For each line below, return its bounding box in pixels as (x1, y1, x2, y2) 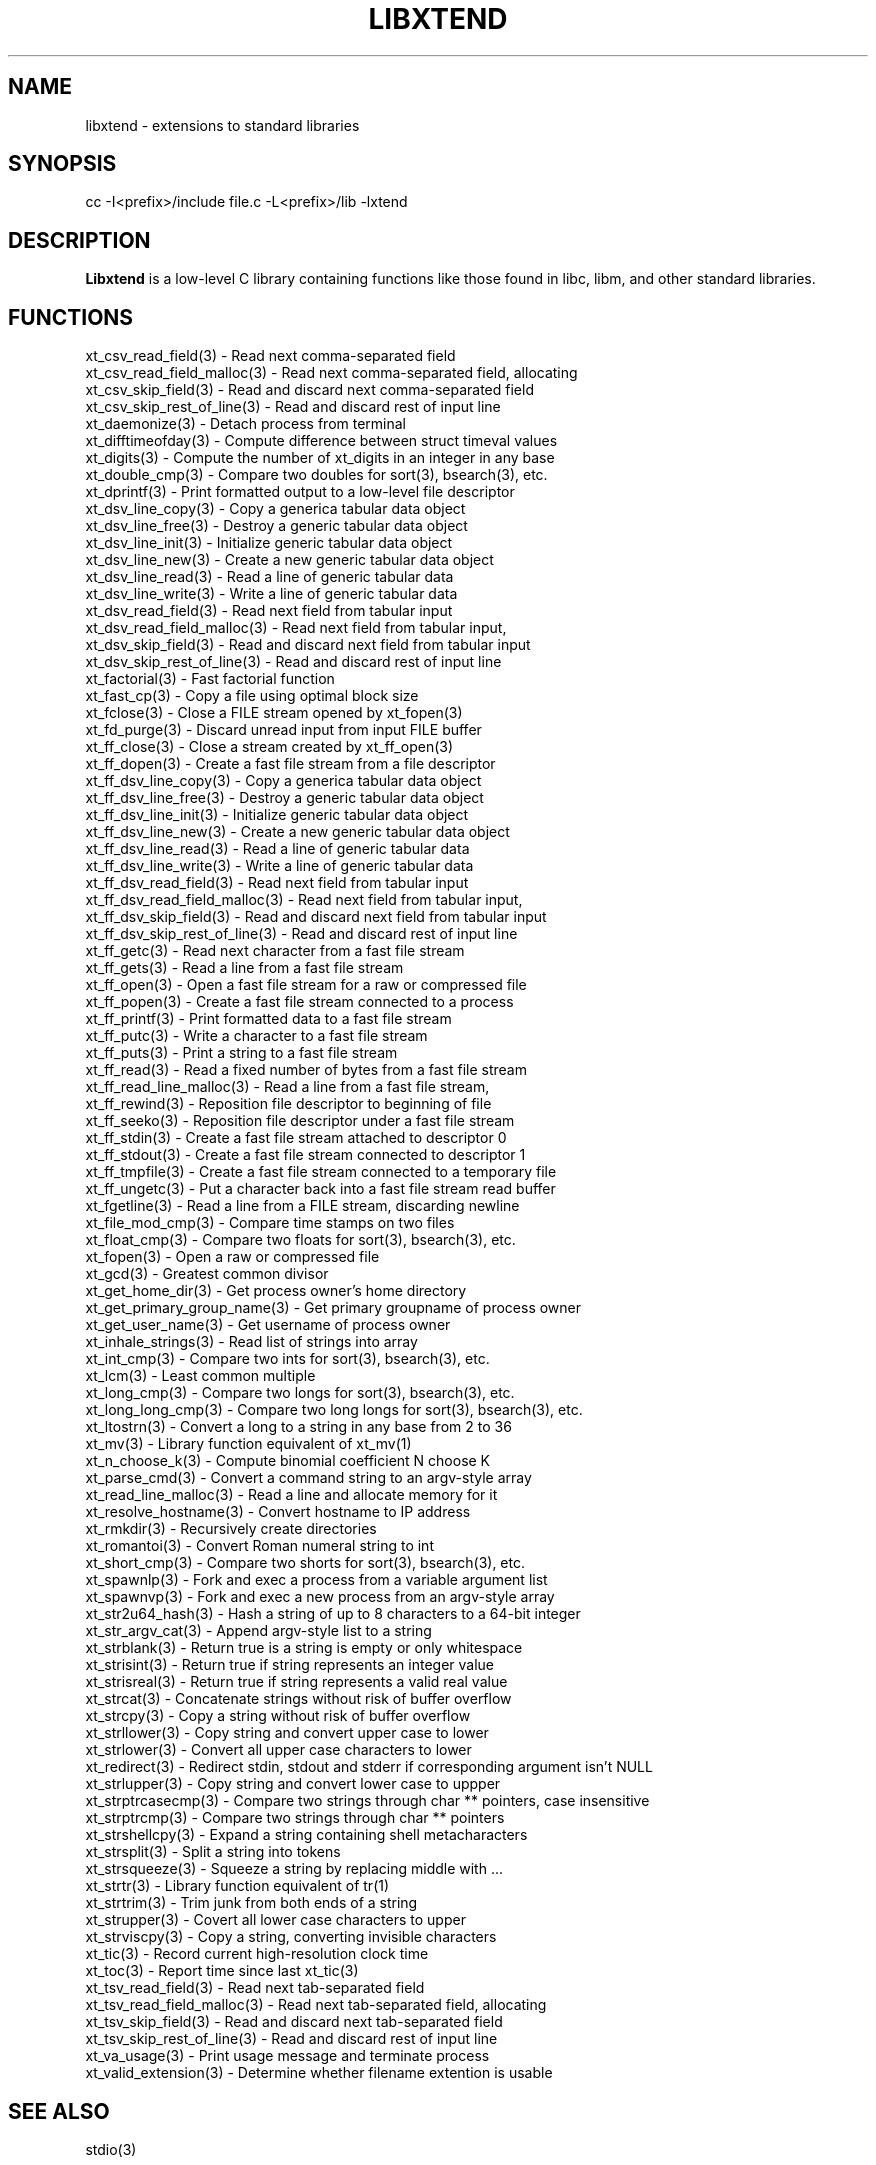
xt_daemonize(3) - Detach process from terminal (85, 415, 407, 433)
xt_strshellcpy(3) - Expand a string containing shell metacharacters (85, 1826, 528, 1844)
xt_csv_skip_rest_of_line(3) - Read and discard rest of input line (85, 398, 501, 416)
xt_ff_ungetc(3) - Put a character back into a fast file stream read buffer (85, 1180, 556, 1198)
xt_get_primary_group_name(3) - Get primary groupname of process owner (85, 1299, 582, 1317)
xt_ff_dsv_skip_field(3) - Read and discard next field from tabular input (85, 908, 547, 926)
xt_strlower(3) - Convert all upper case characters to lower (85, 1741, 472, 1759)
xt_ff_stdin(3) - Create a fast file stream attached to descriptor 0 (85, 1129, 507, 1147)
